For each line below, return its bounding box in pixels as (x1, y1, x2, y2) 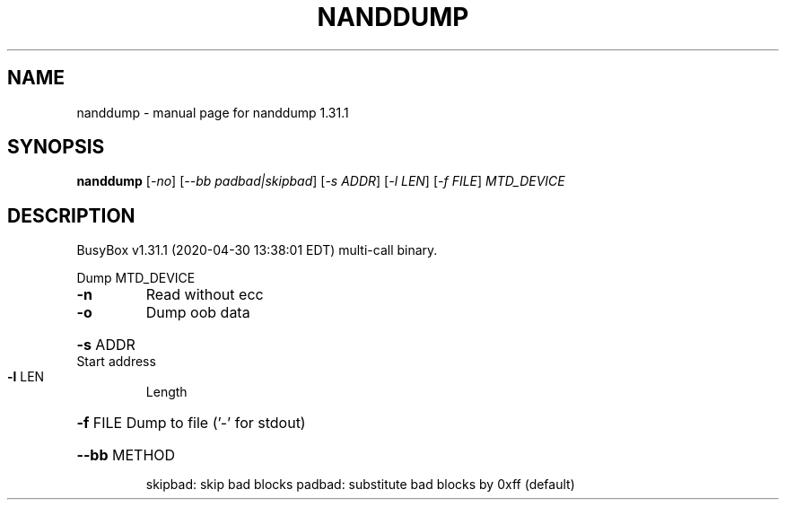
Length (145, 384, 188, 400)
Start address (76, 354, 156, 370)
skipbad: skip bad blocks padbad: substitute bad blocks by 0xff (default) (145, 476, 575, 493)
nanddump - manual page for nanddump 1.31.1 (76, 104, 349, 120)
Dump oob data (145, 303, 250, 322)
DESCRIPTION (7, 204, 135, 227)
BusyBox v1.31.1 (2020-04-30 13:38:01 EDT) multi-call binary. (76, 242, 438, 258)
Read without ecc (145, 285, 264, 304)
